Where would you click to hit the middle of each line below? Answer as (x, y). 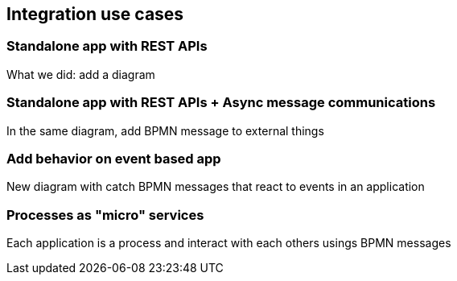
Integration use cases (95, 14)
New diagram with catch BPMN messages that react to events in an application (216, 187)
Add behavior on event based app (114, 158)
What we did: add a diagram (81, 74)
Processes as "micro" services (105, 215)
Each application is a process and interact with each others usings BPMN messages (229, 243)
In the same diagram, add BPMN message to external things (165, 130)
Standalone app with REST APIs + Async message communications (221, 103)
